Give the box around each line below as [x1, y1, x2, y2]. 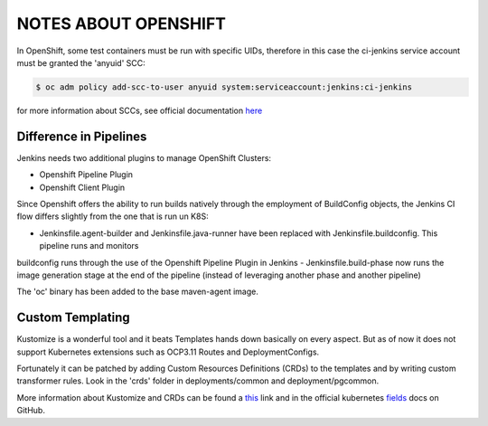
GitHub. [16, 405, 45, 416]
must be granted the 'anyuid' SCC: [16, 57, 146, 68]
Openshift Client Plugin [39, 182, 126, 193]
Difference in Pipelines [16, 128, 147, 144]
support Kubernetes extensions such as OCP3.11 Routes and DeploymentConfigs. [16, 346, 320, 357]
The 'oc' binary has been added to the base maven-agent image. [16, 286, 259, 298]
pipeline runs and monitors [39, 241, 139, 251]
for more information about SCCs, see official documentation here [16, 105, 263, 116]
